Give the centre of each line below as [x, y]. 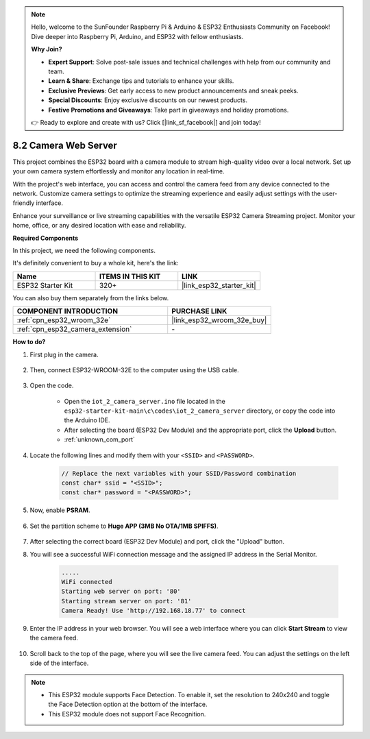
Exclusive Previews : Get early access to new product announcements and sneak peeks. [173, 90]
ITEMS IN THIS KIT [130, 276]
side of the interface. [59, 663]
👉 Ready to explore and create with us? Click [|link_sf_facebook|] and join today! [146, 122]
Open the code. [52, 386]
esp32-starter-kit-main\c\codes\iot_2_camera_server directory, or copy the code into [200, 411]
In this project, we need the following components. [84, 250]
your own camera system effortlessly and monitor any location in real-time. [119, 171]
